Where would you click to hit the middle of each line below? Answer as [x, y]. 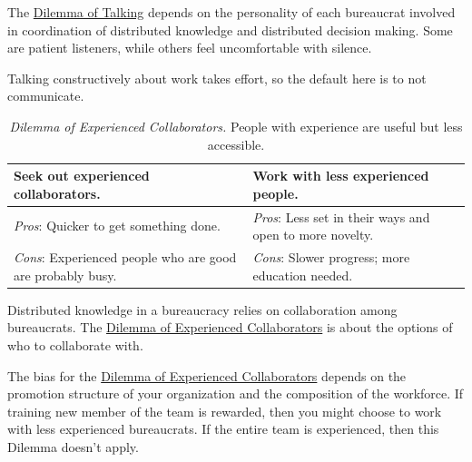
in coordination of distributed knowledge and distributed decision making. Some [230, 29]
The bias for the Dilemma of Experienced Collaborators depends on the [207, 375]
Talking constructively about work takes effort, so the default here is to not [217, 78]
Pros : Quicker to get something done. [117, 226]
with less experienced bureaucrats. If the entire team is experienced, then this [223, 429]
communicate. [46, 96]
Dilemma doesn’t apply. [73, 446]
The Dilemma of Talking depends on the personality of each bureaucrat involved [231, 12]
